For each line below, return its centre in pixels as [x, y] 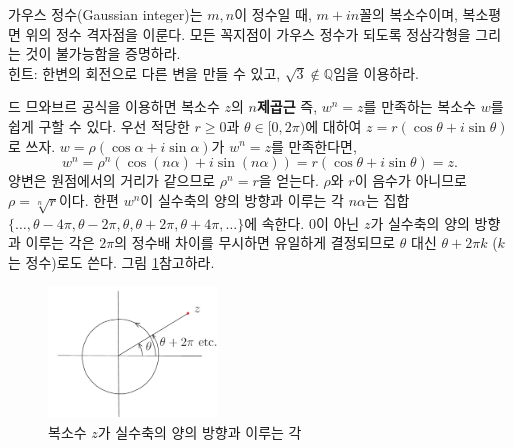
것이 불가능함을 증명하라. [103, 53]
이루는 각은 [60, 242]
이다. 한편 [88, 199]
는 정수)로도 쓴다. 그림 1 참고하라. [111, 261]
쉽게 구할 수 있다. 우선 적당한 [99, 125]
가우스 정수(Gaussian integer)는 [105, 14]
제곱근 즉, [287, 106]
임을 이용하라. [376, 72]
